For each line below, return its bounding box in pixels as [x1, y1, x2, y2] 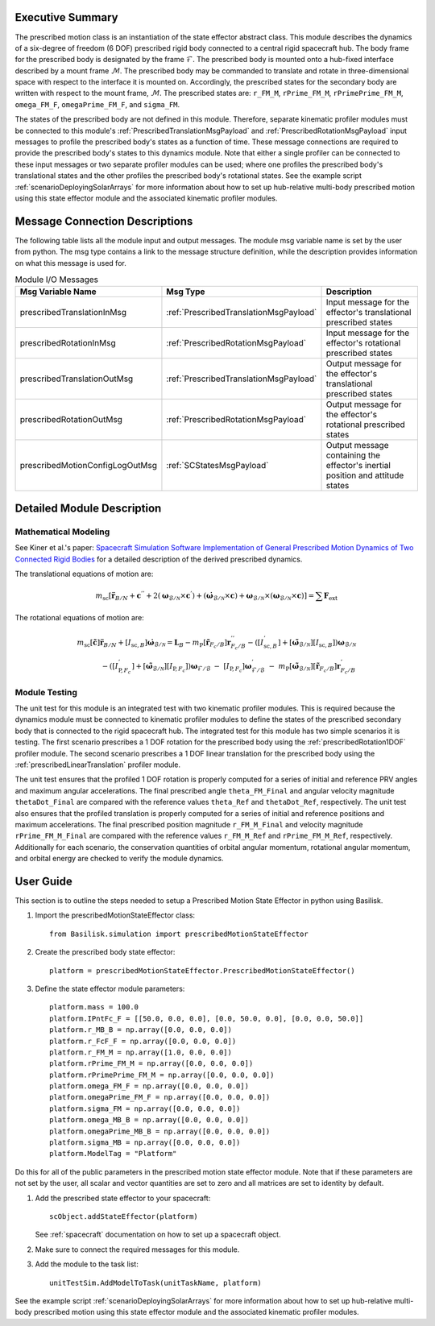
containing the [325, 450, 381, 461]
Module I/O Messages [14, 274, 99, 285]
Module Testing [14, 686, 78, 698]
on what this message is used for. [14, 258, 126, 267]
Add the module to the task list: [35, 1259, 139, 1269]
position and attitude [325, 470, 404, 481]
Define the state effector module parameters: [35, 984, 185, 993]
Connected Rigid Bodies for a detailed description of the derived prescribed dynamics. [14, 554, 303, 564]
